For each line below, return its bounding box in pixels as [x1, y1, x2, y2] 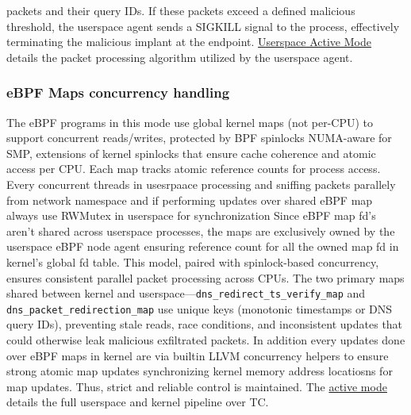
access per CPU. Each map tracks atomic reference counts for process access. [6, 160, 381, 177]
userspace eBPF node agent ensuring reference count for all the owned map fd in [6, 238, 399, 255]
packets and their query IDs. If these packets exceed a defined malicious [6, 2, 355, 18]
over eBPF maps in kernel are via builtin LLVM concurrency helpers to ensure [6, 347, 389, 363]
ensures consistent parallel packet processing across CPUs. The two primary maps [6, 269, 405, 286]
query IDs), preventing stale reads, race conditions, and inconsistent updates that [6, 316, 403, 332]
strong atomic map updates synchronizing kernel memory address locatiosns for [6, 363, 393, 379]
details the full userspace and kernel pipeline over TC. [6, 394, 269, 410]
